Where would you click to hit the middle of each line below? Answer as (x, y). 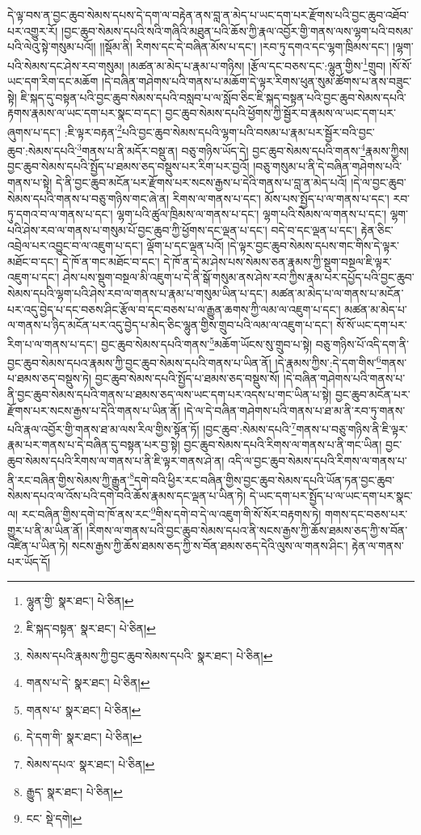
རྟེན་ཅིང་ (377, 229)
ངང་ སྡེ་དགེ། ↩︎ (54, 818)
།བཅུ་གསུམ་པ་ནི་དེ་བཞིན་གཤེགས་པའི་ (328, 166)
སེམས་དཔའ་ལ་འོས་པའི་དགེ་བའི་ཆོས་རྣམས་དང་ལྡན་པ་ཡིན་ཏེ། (126, 495)
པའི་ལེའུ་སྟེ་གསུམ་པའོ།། (52, 47)
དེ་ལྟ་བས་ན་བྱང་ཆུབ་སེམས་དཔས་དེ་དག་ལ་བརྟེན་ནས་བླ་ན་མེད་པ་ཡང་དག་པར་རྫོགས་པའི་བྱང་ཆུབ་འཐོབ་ (208, 15)
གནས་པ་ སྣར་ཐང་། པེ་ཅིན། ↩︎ (84, 709)
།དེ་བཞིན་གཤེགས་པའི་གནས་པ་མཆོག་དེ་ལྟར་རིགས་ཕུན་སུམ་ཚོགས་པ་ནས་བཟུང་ (257, 81)
